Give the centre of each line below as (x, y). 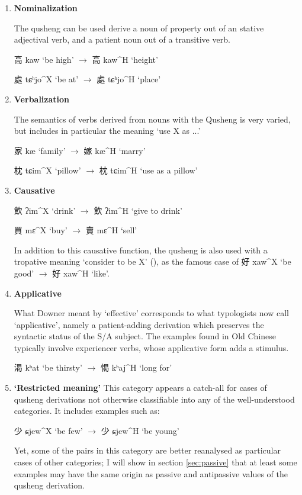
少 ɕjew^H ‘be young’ (140, 430)
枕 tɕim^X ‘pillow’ (47, 170)
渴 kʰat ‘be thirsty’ (48, 367)
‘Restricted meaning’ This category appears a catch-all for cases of (140, 388)
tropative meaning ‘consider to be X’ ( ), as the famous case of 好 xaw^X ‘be (152, 261)
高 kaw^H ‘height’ (125, 59)
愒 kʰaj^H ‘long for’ (136, 367)
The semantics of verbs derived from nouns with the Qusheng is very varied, (152, 119)
